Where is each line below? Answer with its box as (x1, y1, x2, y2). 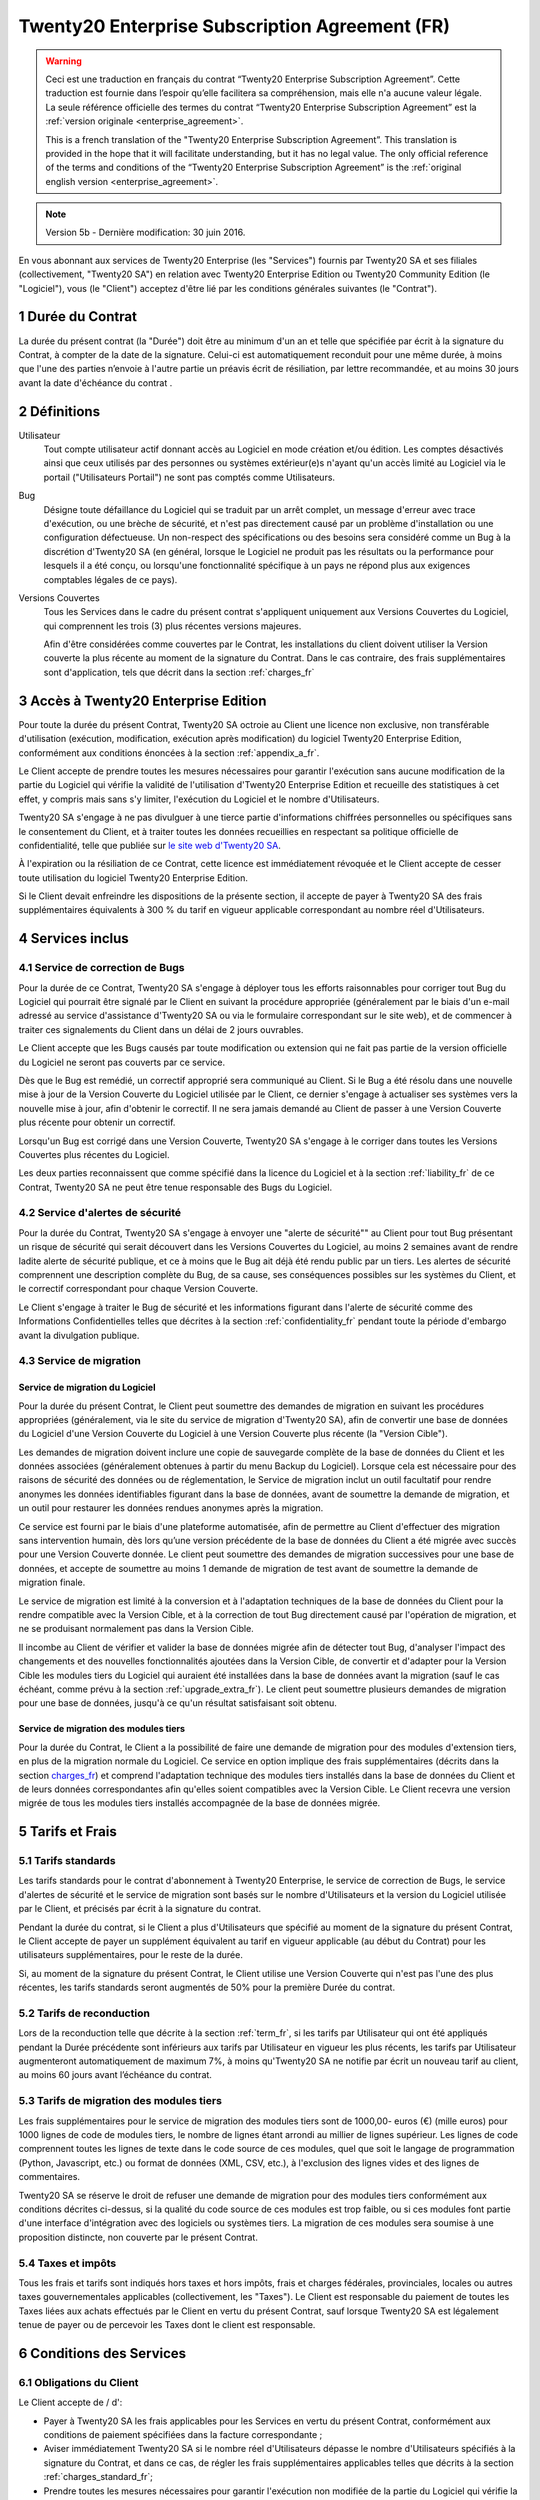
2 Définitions (18, 403, 100, 420)
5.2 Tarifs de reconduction (18, 2006, 150, 2020)
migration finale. (18, 1576, 86, 1589)
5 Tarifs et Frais (18, 1823, 117, 1840)
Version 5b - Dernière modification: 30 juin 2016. (45, 226, 246, 239)
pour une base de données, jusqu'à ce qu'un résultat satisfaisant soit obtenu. (18, 1697, 337, 1709)
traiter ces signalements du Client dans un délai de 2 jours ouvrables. (18, 1023, 304, 1035)
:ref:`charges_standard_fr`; (43, 2471, 154, 2483)
